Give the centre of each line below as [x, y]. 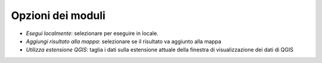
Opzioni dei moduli [58, 15]
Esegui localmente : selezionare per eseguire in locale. [92, 33]
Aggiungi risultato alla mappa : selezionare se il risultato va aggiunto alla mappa [124, 41]
